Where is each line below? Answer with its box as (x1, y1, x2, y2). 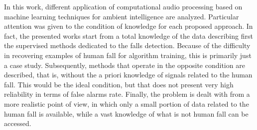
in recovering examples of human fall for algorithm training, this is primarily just (4, 50, 252, 60)
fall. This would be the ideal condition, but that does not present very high (4, 79, 234, 89)
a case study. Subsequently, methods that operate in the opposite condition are (4, 60, 245, 70)
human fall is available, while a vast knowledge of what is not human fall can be (4, 108, 249, 119)
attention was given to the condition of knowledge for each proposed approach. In (4, 21, 253, 31)
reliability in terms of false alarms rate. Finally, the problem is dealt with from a (4, 89, 250, 99)
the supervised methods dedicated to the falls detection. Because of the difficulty (4, 40, 251, 51)
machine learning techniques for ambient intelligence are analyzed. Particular (4, 11, 239, 21)
